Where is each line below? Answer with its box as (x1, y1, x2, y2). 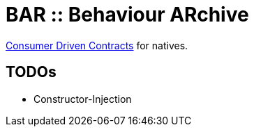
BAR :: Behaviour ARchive (6, 3, 249, 26)
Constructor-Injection (33, 92, 132, 105)
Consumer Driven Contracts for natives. (6, 39, 188, 51)
